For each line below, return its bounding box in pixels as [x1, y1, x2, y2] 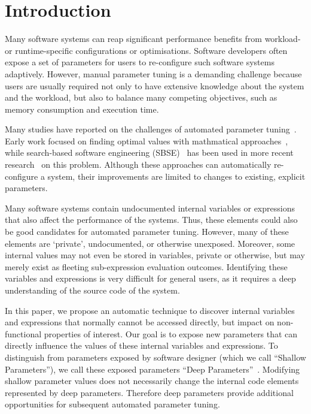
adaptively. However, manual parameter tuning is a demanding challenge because [5, 67, 302, 80]
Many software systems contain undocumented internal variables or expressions [5, 201, 295, 214]
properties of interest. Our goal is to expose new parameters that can [44, 327, 298, 340]
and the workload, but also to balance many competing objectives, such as [5, 91, 278, 104]
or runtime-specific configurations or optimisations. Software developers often [5, 44, 288, 56]
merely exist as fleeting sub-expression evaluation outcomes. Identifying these [5, 260, 288, 273]
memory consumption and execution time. [5, 102, 159, 115]
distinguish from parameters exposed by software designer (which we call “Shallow [5, 350, 306, 363]
